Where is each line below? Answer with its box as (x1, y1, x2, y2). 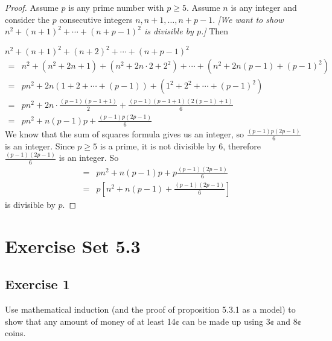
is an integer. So (59, 151, 119, 164)
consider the (5, 13, 50, 25)
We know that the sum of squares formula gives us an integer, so (5, 128, 244, 140)
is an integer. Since (5, 139, 75, 152)
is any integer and (231, 1, 297, 13)
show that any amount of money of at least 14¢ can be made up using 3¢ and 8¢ (5, 314, 301, 327)
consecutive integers (59, 13, 133, 25)
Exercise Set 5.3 (5, 233, 141, 258)
